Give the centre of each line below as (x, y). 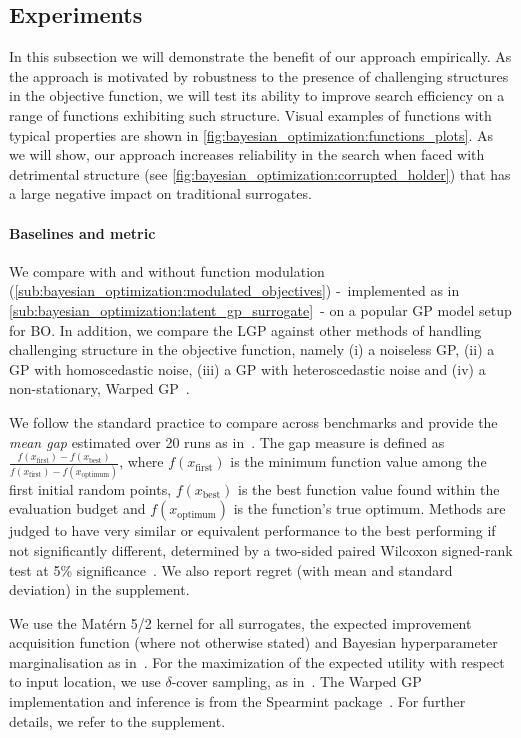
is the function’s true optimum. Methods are (369, 508)
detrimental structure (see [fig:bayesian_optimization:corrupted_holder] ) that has (260, 173)
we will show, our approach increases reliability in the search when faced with (247, 154)
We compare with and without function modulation (167, 270)
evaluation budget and (77, 508)
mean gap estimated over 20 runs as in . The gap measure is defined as (227, 441)
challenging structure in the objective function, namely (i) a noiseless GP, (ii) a (252, 349)
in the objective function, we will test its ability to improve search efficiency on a (257, 95)
